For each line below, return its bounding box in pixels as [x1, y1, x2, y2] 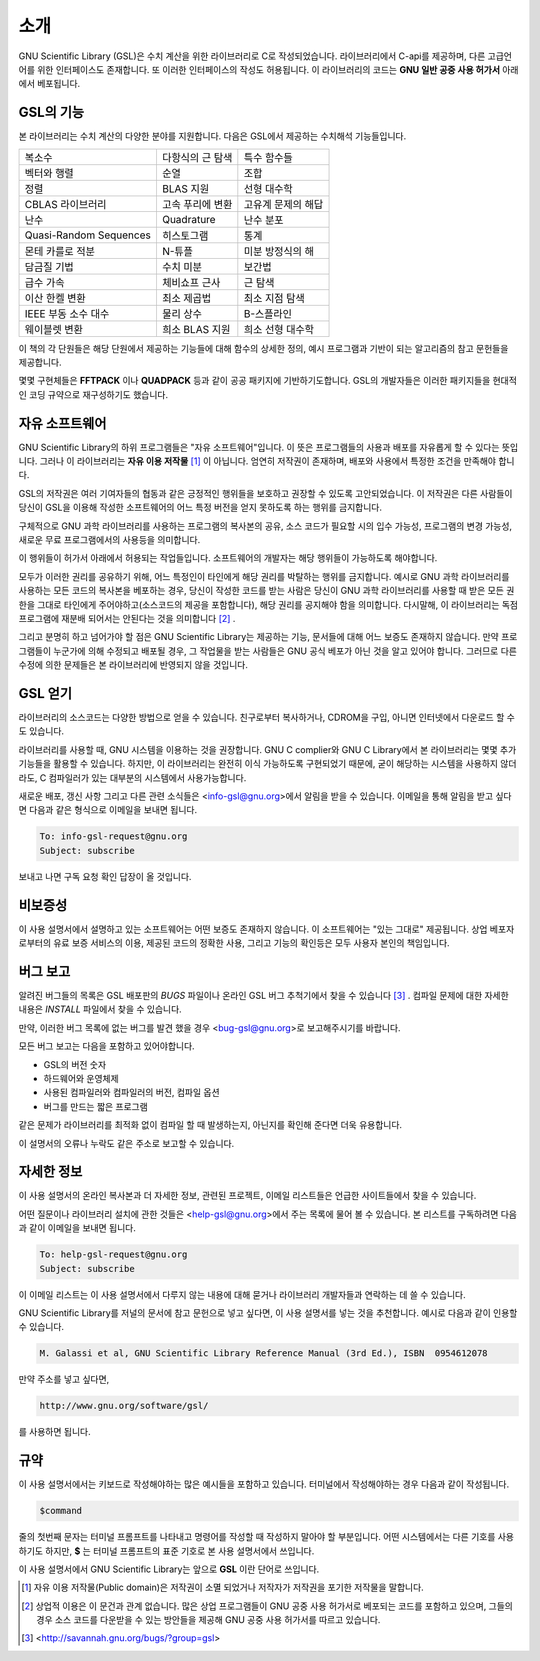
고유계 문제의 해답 [243, 197, 324, 211]
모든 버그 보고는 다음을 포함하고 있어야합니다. [18, 1040, 195, 1052]
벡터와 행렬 [24, 166, 74, 180]
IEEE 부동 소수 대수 [24, 306, 110, 320]
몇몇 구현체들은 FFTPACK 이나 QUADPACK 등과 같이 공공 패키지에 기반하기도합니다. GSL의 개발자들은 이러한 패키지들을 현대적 [18, 375, 517, 387]
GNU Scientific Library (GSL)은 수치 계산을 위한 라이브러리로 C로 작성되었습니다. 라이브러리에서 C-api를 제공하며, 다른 [18, 50, 486, 62]
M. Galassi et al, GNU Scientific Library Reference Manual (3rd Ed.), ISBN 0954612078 [39, 1348, 489, 1359]
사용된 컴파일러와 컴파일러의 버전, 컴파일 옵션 [43, 1086, 220, 1099]
